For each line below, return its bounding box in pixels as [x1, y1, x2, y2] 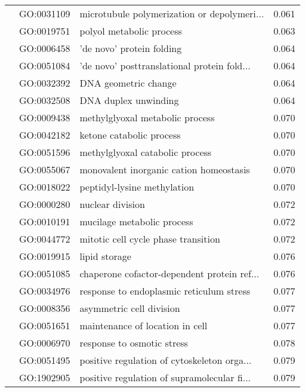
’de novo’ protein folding [79, 41, 182, 55]
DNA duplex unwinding [79, 93, 179, 107]
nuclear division [79, 197, 145, 211]
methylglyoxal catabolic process [79, 145, 212, 159]
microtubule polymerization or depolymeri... [79, 7, 264, 20]
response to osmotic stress [79, 336, 188, 350]
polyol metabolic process [79, 24, 182, 38]
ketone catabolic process [79, 128, 181, 142]
